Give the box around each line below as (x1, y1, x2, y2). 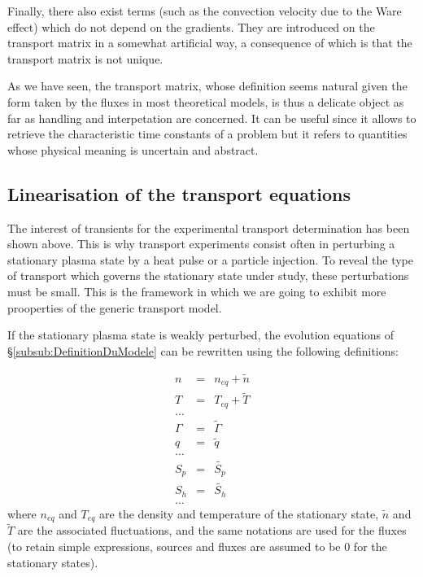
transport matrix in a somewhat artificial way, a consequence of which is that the (7, 34, 412, 51)
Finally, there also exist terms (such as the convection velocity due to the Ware (7, 2, 402, 19)
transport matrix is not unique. (7, 50, 164, 67)
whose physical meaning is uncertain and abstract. (7, 141, 259, 158)
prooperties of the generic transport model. (7, 299, 222, 316)
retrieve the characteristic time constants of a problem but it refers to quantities (7, 125, 408, 142)
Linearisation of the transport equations (7, 181, 351, 206)
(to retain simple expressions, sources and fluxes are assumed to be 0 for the (7, 537, 387, 554)
